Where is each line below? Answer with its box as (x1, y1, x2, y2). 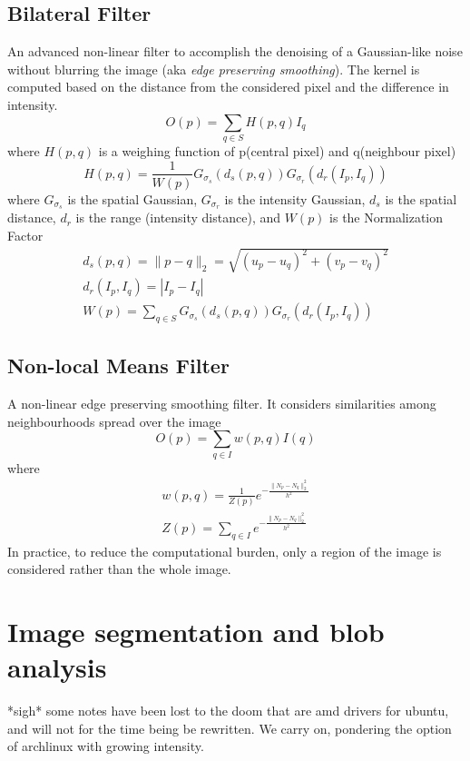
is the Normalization (329, 208, 444, 227)
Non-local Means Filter (7, 351, 230, 380)
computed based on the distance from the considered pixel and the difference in (7, 77, 449, 96)
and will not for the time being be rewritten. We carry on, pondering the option (7, 718, 452, 737)
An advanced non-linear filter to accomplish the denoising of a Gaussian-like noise (7, 42, 463, 61)
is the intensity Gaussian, (224, 189, 366, 208)
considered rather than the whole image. (7, 559, 231, 578)
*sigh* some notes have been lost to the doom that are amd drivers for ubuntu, (7, 701, 449, 720)
